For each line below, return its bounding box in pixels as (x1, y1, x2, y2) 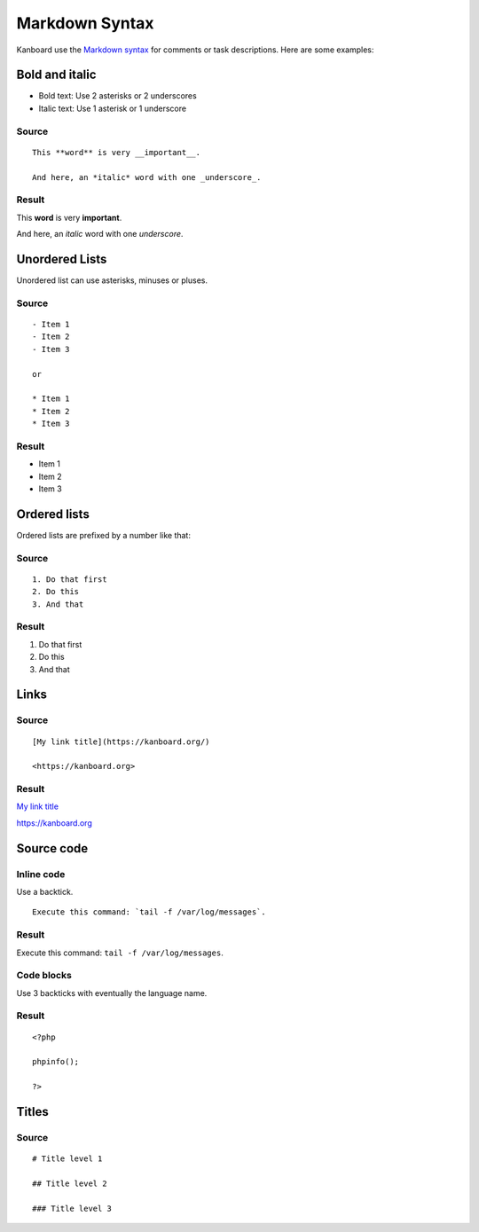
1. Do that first (32, 574, 107, 585)
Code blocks (16, 969, 73, 982)
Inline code (16, 867, 66, 880)
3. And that (32, 599, 84, 609)
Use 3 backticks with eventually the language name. (16, 987, 208, 998)
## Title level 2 (32, 1178, 107, 1189)
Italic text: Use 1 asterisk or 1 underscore (38, 103, 186, 114)
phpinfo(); (32, 1056, 80, 1067)
